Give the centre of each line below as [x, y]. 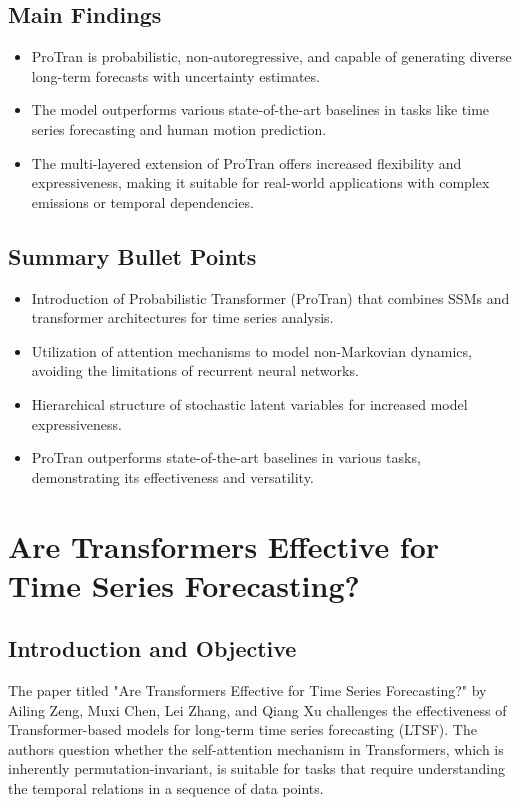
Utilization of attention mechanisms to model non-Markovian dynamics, [251, 350]
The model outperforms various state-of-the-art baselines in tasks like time [260, 109]
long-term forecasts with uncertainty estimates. [175, 75]
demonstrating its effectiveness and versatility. [172, 476]
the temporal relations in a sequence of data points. [166, 788]
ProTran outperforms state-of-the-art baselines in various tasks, [226, 457]
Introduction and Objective [152, 648]
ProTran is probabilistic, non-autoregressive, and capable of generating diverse [271, 56]
